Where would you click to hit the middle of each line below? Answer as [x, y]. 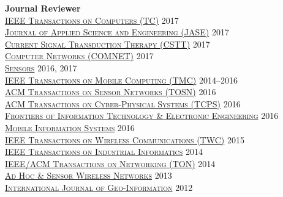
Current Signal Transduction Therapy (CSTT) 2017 [108, 44]
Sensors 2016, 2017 [41, 67]
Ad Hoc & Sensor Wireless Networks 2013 [89, 175]
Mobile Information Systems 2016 [70, 127]
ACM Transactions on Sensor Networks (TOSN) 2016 [111, 92]
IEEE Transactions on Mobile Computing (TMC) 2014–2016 [121, 80]
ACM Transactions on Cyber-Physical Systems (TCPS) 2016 [123, 103]
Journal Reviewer [43, 8]
